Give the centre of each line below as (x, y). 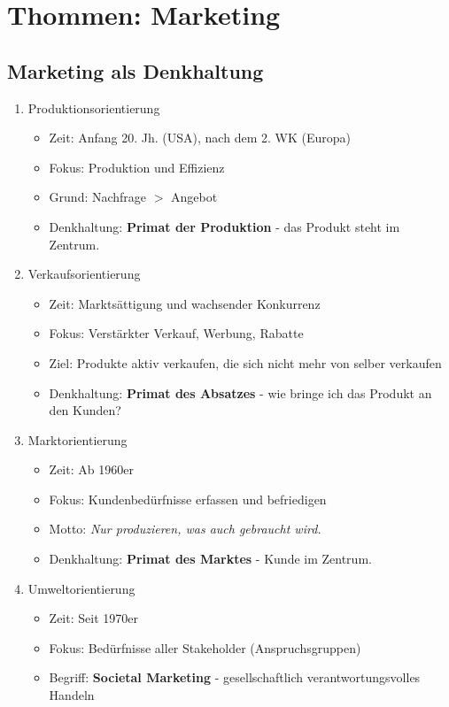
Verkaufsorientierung (84, 274)
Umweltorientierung (81, 588)
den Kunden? (85, 410)
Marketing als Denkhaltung (135, 70)
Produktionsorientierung (94, 108)
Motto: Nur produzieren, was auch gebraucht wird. (185, 529)
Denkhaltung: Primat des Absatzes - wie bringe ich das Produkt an (240, 392)
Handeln (72, 695)
